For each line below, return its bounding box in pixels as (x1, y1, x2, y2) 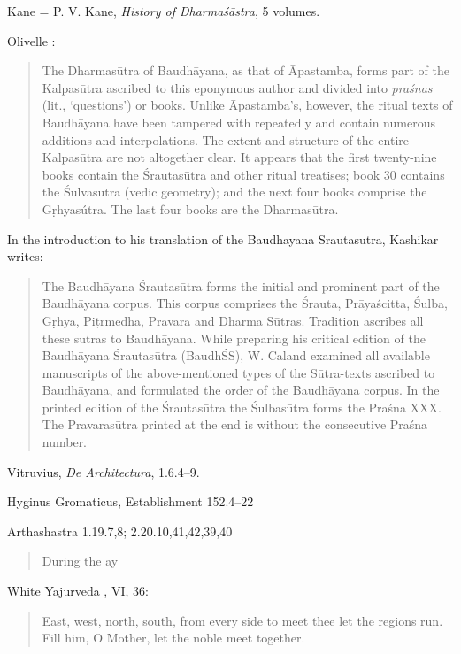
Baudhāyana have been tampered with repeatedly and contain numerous (42, 112, 435, 131)
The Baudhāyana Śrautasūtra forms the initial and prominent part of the (42, 276, 440, 295)
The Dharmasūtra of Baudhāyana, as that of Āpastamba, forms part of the (42, 61, 449, 80)
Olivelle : (7, 31, 56, 50)
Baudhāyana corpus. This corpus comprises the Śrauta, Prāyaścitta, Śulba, (42, 294, 448, 312)
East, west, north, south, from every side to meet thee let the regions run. (42, 611, 443, 629)
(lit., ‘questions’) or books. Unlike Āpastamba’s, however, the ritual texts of (42, 96, 453, 114)
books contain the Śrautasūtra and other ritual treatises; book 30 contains (42, 165, 445, 183)
